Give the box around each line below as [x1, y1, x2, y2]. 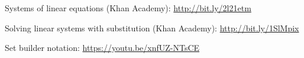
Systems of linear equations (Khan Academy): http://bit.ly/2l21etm [5, 2, 251, 14]
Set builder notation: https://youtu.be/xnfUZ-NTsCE [5, 41, 200, 54]
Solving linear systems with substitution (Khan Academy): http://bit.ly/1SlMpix [5, 21, 299, 34]
